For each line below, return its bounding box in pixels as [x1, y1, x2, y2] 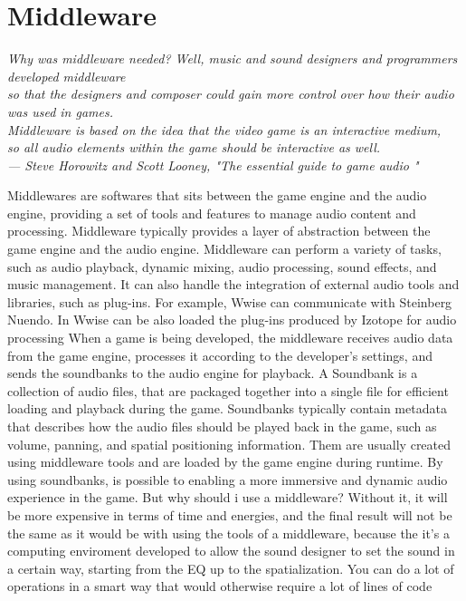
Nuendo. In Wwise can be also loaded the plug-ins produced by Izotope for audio [7, 310, 457, 329]
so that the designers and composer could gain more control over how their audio [7, 84, 454, 103]
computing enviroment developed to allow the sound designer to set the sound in [7, 541, 455, 560]
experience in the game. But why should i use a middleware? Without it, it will [7, 488, 448, 507]
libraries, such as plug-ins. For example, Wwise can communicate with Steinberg [7, 292, 452, 311]
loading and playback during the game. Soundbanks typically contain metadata [7, 399, 447, 418]
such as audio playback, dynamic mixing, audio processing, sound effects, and [7, 257, 437, 276]
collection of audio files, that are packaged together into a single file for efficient [7, 381, 449, 400]
